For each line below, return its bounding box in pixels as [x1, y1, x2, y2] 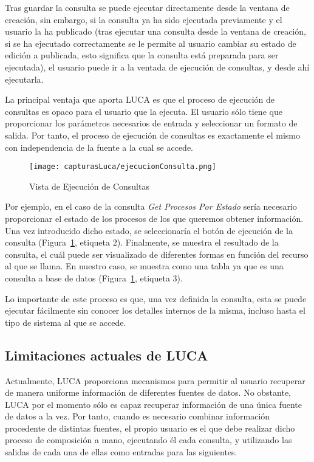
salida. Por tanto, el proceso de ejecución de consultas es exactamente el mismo [5, 128, 300, 141]
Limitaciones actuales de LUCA [5, 345, 208, 364]
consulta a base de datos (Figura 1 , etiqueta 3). [5, 271, 183, 284]
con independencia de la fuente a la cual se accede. [5, 140, 193, 153]
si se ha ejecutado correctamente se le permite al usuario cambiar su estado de [5, 36, 296, 49]
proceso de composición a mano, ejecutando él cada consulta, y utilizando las [5, 433, 292, 446]
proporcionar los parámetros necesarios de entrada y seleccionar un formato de [5, 117, 298, 129]
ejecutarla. [5, 72, 44, 85]
